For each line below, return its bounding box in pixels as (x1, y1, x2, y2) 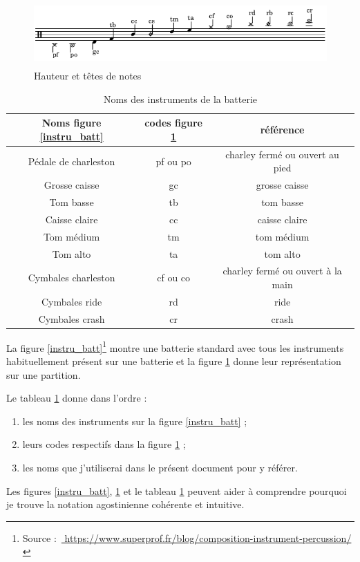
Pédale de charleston (28, 153, 115, 168)
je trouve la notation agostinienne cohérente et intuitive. (6, 497, 245, 512)
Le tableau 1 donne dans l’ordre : (6, 391, 147, 405)
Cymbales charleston (28, 270, 115, 285)
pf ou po (155, 153, 191, 168)
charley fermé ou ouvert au (225, 147, 339, 161)
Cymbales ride (41, 294, 102, 308)
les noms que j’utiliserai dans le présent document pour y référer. (22, 460, 298, 474)
